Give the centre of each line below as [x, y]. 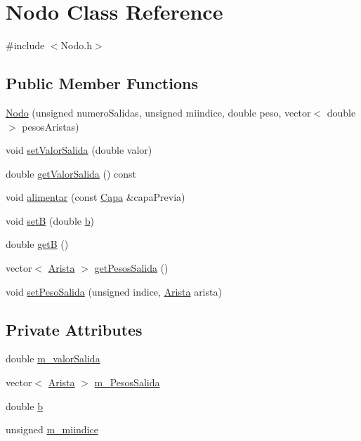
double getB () [37, 244]
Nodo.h [76, 45]
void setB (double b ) [50, 220]
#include [25, 45]
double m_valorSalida [53, 358]
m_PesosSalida [127, 382]
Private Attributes [74, 329]
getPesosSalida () [131, 268]
